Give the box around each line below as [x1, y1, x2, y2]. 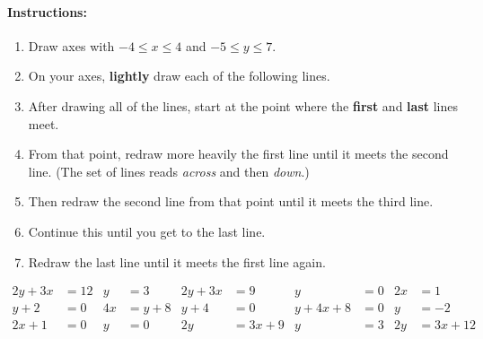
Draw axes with [28, 36, 115, 55]
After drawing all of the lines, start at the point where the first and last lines [28, 96, 458, 115]
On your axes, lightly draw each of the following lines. [28, 66, 330, 85]
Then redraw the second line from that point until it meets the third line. [28, 192, 434, 211]
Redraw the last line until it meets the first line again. [28, 252, 326, 271]
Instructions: [7, 2, 87, 21]
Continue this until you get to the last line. [28, 222, 266, 240]
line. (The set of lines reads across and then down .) [28, 161, 310, 180]
